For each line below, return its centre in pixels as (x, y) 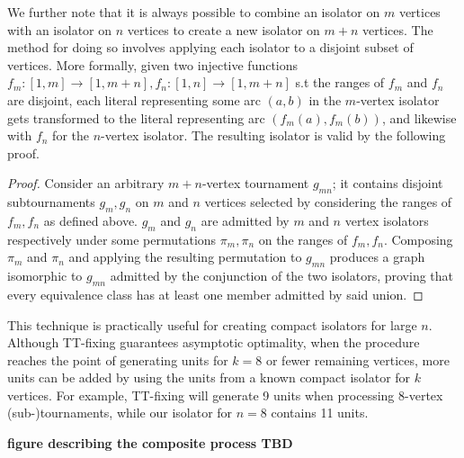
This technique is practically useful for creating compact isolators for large (212, 324)
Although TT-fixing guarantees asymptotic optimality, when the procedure (214, 342)
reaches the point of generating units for (118, 359)
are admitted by (245, 220)
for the (71, 135)
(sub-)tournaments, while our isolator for (120, 413)
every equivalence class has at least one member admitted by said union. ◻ (215, 294)
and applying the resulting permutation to (185, 257)
